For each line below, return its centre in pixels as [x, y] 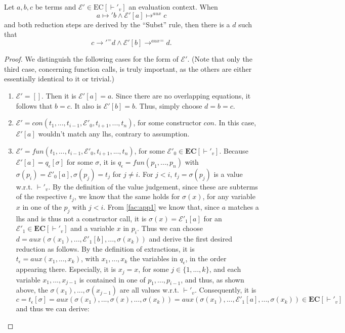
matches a [243, 206]
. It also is [86, 105]
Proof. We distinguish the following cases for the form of [91, 59]
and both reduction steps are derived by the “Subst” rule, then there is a [117, 24]
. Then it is [59, 96]
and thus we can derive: [53, 308]
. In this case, [235, 123]
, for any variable [229, 196]
